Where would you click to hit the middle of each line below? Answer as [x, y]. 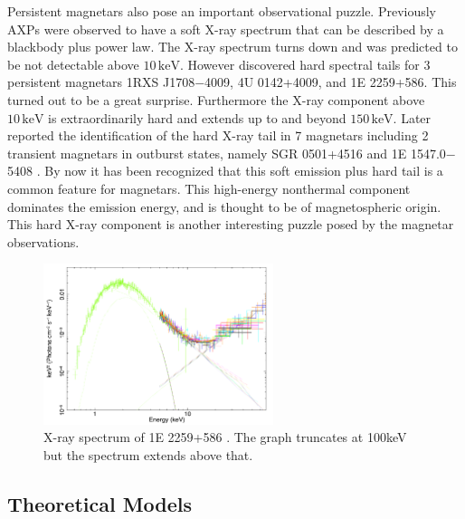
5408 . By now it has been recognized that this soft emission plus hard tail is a [225, 171]
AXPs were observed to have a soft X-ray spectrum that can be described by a [226, 29]
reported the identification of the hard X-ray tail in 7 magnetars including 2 [218, 135]
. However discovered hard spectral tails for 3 [305, 64]
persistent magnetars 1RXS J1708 [101, 82]
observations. [43, 241]
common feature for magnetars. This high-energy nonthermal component [209, 188]
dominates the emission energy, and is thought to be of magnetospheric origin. [224, 206]
